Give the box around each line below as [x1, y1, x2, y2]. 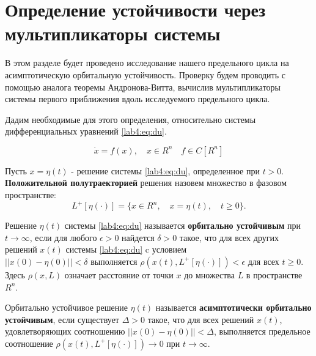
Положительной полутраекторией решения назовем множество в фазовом [5, 176, 287, 189]
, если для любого [29, 231, 97, 243]
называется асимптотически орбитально [155, 301, 312, 314]
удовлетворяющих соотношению [5, 325, 125, 338]
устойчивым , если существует [5, 313, 119, 325]
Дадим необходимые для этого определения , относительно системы [5, 113, 256, 125]
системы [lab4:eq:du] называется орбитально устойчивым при [64, 219, 301, 232]
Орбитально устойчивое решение [5, 301, 128, 314]
